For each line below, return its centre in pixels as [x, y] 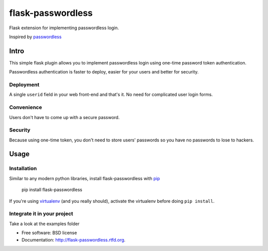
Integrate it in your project [41, 214]
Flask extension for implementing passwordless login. [64, 28]
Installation [23, 169]
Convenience [26, 108]
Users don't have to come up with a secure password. [65, 117]
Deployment [24, 85]
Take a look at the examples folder [44, 224]
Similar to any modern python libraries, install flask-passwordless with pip [85, 178]
